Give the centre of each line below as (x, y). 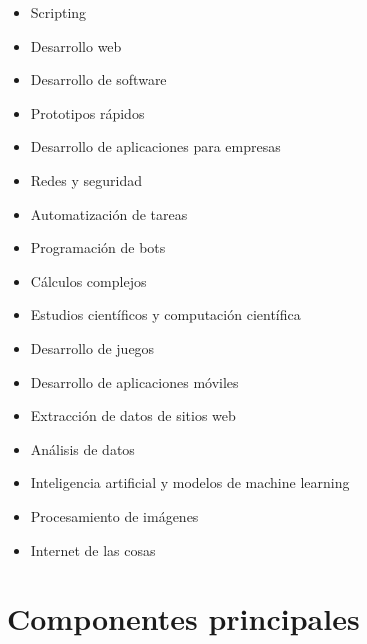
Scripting (58, 12)
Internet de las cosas (93, 549)
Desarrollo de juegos (92, 347)
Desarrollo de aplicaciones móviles (134, 381)
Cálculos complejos (88, 280)
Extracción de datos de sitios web (133, 415)
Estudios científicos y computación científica (165, 314)
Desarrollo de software (98, 79)
